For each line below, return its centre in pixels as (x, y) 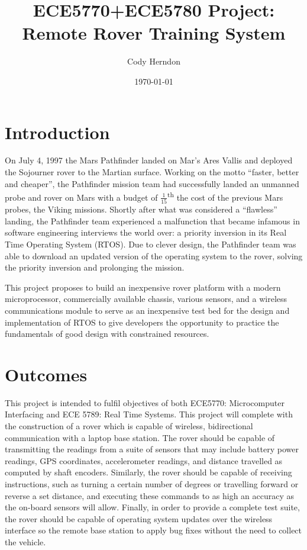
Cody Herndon (154, 61)
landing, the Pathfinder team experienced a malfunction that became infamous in (152, 221)
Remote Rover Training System (154, 33)
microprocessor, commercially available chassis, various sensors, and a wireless (146, 299)
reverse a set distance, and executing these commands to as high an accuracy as (150, 495)
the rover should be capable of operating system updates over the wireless (139, 518)
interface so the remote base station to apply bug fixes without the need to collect (153, 530)
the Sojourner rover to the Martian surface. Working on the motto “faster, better (152, 172)
